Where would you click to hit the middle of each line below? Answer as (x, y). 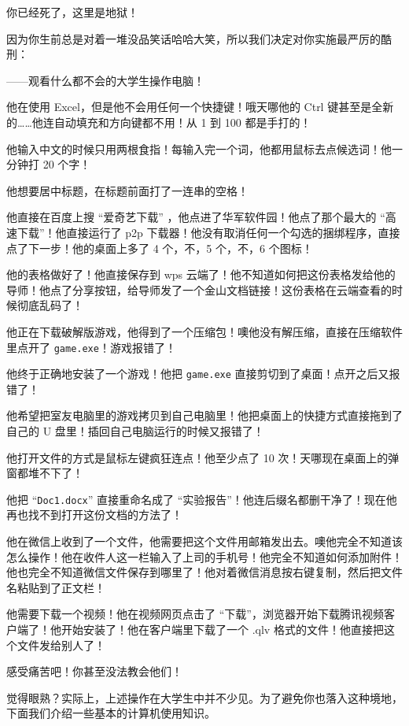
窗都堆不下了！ (45, 473)
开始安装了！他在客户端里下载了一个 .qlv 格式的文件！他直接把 (222, 629)
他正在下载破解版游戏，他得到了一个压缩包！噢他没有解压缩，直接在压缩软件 (204, 331)
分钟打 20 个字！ (49, 164)
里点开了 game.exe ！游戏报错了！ (91, 347)
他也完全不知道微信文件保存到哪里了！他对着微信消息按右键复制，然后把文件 (204, 572)
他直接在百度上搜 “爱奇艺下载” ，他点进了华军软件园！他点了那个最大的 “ (196, 217)
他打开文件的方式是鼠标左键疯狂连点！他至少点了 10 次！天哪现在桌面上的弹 (203, 457)
